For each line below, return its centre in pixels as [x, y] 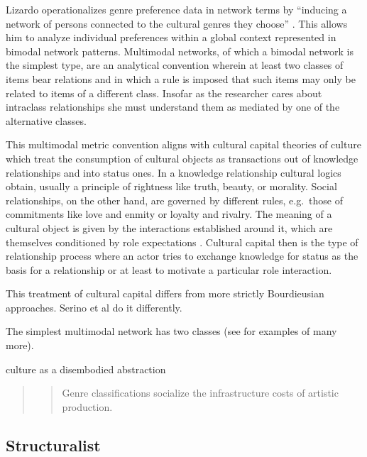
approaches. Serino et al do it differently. [94, 307]
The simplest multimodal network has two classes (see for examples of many [171, 331]
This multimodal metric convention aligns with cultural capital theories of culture [183, 144]
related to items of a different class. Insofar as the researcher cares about [164, 93]
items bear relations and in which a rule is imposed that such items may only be [181, 78]
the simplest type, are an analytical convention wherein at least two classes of [175, 65]
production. [87, 406]
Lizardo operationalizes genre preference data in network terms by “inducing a [176, 9]
